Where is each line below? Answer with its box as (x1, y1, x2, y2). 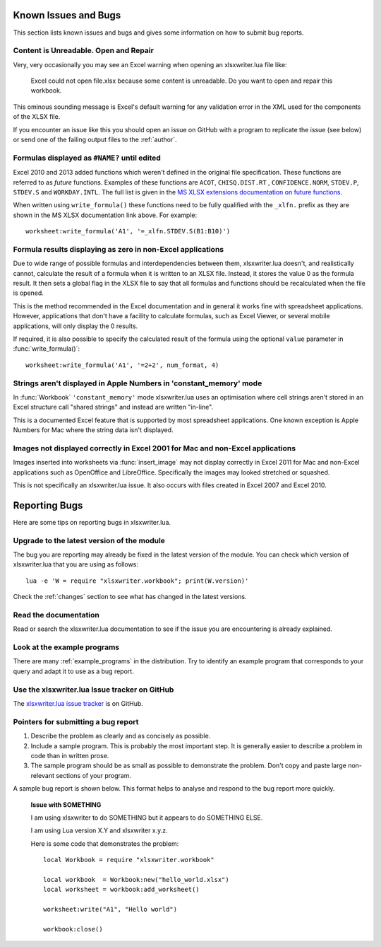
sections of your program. (55, 771, 132, 779)
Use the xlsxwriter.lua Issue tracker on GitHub (13, 685, 174, 695)
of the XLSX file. (13, 112, 61, 121)
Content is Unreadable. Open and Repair (13, 46, 155, 56)
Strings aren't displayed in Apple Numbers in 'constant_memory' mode (13, 378, 262, 388)
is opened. (13, 289, 44, 297)
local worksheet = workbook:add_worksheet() (43, 885, 200, 894)
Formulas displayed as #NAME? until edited (13, 153, 162, 163)
